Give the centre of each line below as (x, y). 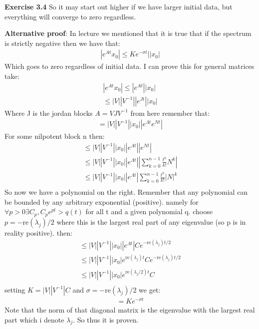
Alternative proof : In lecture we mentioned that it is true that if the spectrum (128, 33)
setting (15, 289)
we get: (150, 289)
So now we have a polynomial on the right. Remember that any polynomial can (126, 192)
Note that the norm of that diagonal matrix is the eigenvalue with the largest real (130, 310)
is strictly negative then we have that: (62, 43)
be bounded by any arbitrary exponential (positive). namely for (102, 201)
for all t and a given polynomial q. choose (149, 211)
